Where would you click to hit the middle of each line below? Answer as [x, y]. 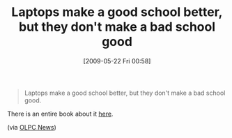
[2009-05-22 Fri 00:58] [117, 61]
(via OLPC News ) [32, 127]
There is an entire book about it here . [60, 114]
